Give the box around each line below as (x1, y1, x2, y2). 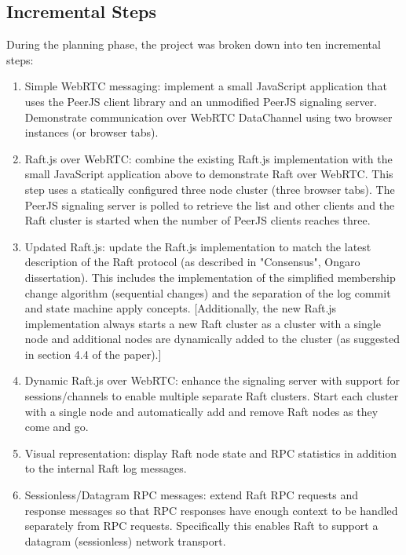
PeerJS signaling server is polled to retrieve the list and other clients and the (24, 196, 395, 213)
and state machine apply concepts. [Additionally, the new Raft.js (24, 300, 337, 316)
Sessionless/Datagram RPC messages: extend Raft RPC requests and (24, 487, 359, 503)
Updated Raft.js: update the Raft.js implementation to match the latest (24, 238, 371, 254)
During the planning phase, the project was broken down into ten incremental (6, 36, 381, 53)
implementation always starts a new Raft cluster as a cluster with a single (24, 315, 381, 331)
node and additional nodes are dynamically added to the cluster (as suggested (24, 330, 401, 347)
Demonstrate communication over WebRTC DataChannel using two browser (24, 108, 393, 125)
